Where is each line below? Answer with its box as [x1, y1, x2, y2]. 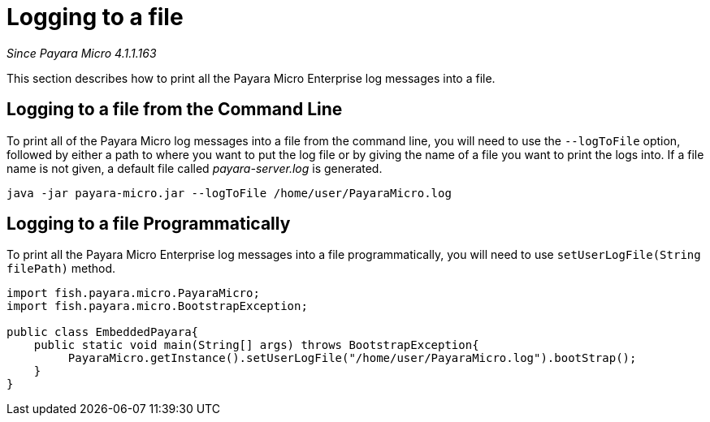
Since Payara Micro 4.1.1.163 [6, 45, 157, 60]
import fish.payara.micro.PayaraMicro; [6, 286, 260, 300]
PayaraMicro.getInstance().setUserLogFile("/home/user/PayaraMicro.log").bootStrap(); [67, 351, 637, 365]
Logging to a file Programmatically [6, 213, 291, 235]
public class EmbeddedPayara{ [6, 325, 199, 339]
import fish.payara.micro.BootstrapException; [6, 299, 308, 313]
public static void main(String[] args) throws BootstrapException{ [33, 338, 479, 352]
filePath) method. [6, 261, 116, 276]
